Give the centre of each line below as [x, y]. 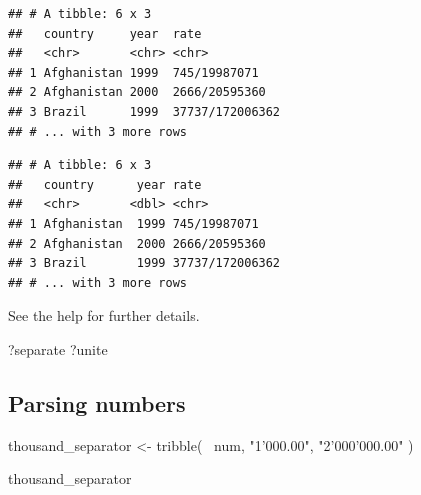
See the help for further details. [104, 315]
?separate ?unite [58, 348]
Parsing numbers [97, 402]
